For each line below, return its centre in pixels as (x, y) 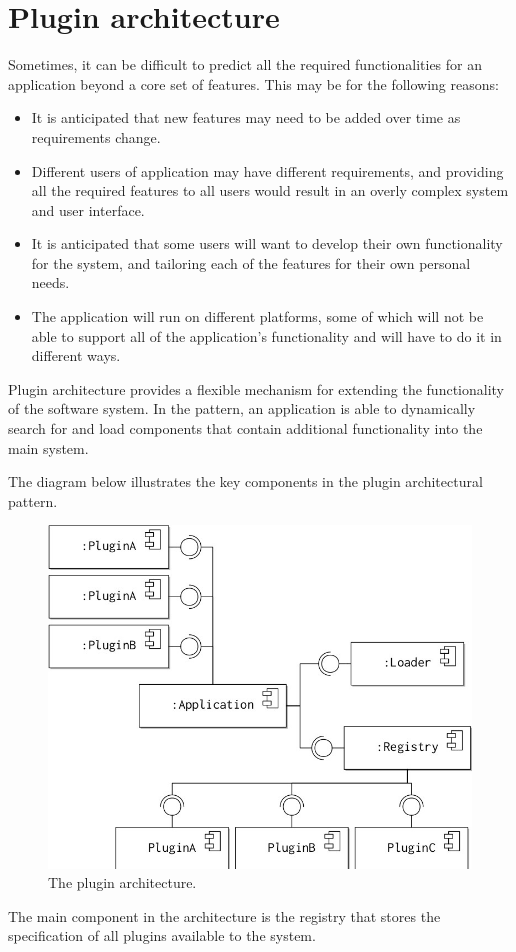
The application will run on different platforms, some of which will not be (257, 316)
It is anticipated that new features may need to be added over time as (246, 117)
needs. (50, 282)
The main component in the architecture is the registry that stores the (224, 915)
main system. (48, 447)
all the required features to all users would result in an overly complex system (270, 190)
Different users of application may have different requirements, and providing (267, 170)
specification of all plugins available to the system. (162, 935)
